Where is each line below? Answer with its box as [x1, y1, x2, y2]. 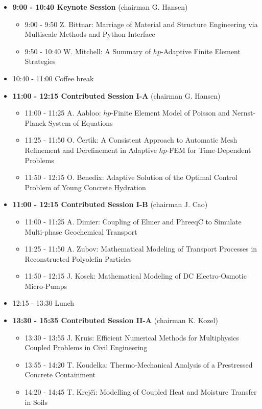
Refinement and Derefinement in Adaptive [25, 144, 157, 155]
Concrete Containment [25, 369, 96, 380]
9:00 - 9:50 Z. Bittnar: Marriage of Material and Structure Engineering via [25, 18, 258, 29]
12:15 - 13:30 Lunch [12, 298, 75, 308]
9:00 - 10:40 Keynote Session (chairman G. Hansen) [12, 2, 188, 12]
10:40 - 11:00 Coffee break [12, 73, 94, 83]
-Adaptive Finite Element [160, 46, 241, 56]
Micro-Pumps [25, 280, 67, 291]
